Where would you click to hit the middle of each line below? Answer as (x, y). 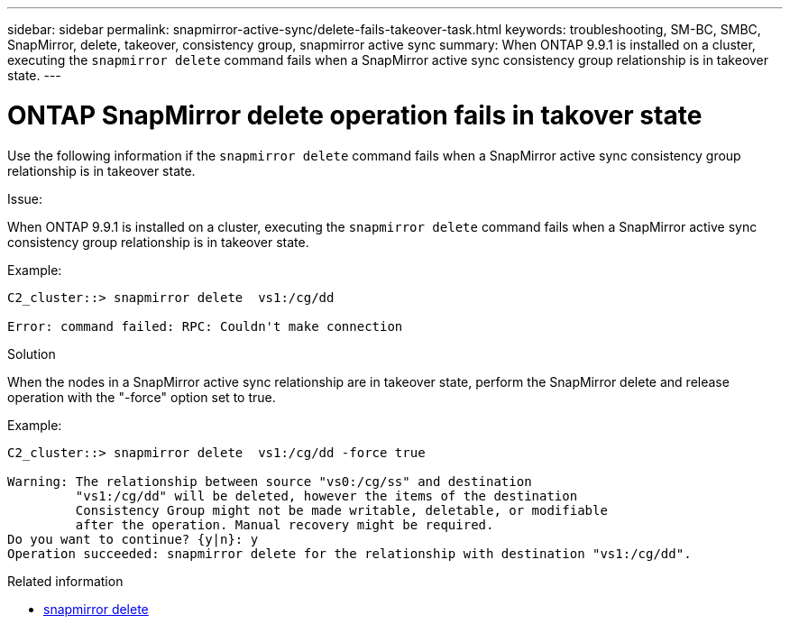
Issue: (25, 198)
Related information (65, 581)
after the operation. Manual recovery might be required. (285, 524)
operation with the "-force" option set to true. (142, 397)
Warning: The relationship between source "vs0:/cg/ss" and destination (270, 481)
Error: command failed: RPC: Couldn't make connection (205, 326)
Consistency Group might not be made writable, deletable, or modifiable (341, 510)
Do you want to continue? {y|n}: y (133, 539)
